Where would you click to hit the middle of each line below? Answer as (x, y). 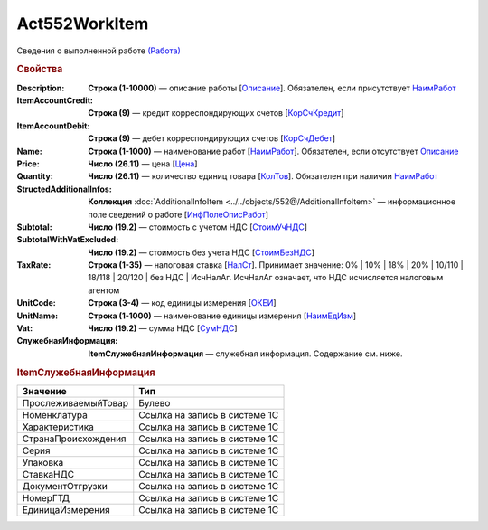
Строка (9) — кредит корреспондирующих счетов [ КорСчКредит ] (216, 113)
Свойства (40, 70)
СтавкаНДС (48, 474)
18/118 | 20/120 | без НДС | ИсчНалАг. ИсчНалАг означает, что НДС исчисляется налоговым (266, 278)
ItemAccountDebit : (53, 126)
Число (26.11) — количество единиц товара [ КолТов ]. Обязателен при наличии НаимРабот (263, 176)
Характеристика (58, 427)
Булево (155, 402)
